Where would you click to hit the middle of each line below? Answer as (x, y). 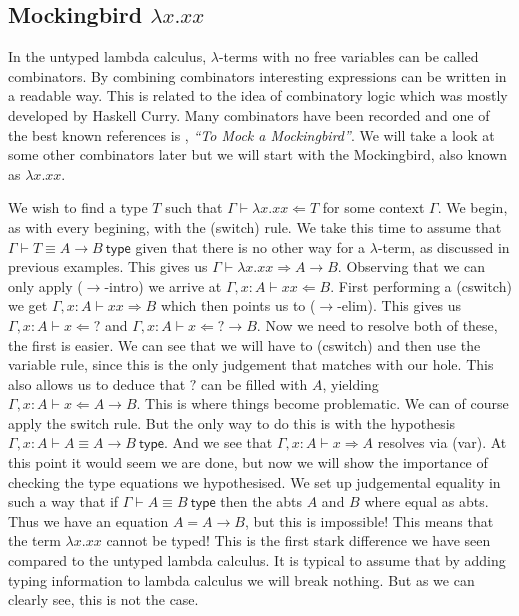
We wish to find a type (78, 207)
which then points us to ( (238, 305)
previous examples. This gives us (108, 266)
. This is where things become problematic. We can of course (322, 403)
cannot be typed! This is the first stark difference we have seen (298, 540)
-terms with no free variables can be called (348, 56)
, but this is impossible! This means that (369, 520)
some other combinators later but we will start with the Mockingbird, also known (258, 154)
